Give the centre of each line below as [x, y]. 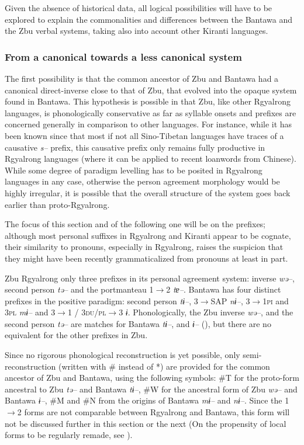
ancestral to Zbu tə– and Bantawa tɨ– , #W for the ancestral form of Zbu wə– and [151, 389]
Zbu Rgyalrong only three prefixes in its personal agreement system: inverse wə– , [150, 278]
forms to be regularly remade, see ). [69, 435]
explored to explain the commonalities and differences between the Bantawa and [148, 19]
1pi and [276, 300]
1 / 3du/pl [87, 312]
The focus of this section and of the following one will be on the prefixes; [135, 224]
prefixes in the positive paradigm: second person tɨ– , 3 [101, 300]
